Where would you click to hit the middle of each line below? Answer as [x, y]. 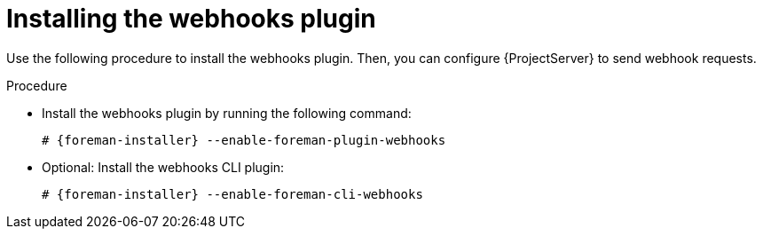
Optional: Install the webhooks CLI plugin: [163, 167]
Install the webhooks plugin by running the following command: [227, 113]
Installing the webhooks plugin [191, 19]
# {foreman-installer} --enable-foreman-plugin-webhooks [244, 140]
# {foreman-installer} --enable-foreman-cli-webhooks [232, 194]
